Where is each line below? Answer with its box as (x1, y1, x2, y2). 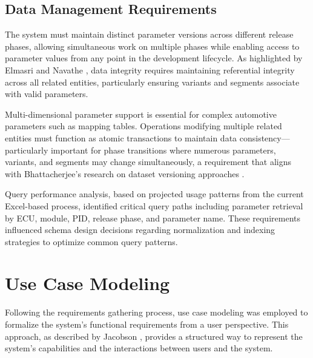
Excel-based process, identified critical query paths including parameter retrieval (5, 199, 303, 212)
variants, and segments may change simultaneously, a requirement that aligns (5, 155, 292, 168)
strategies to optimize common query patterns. (5, 235, 178, 248)
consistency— (239, 131, 290, 144)
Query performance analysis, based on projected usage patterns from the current (5, 187, 304, 200)
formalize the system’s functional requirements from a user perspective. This (5, 318, 289, 331)
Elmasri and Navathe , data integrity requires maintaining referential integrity (5, 63, 295, 76)
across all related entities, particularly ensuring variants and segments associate (5, 75, 300, 88)
